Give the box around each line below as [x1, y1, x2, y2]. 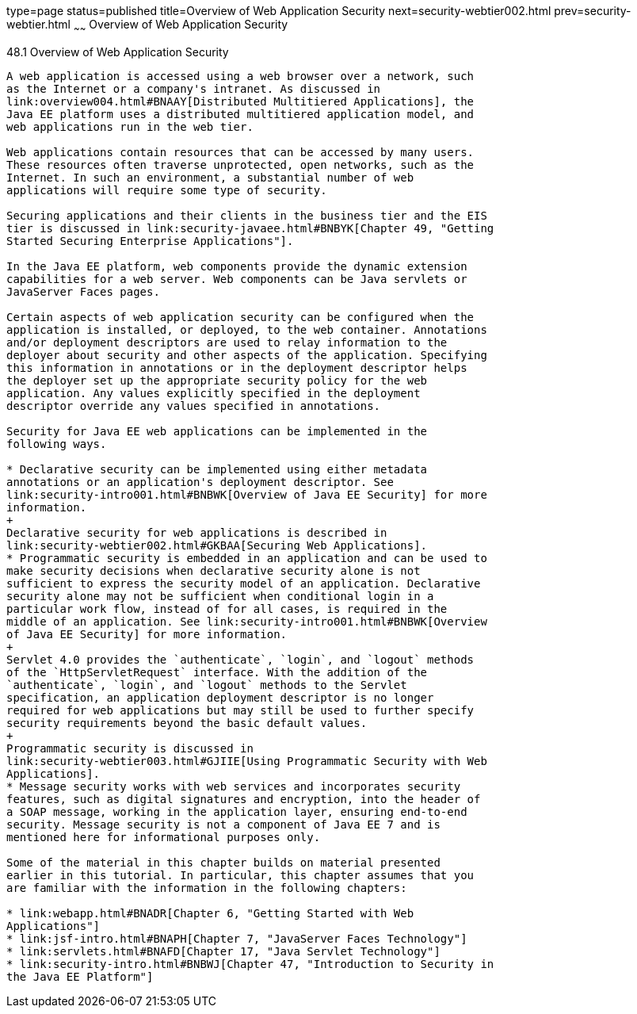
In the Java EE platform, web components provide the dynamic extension [6, 259, 467, 273]
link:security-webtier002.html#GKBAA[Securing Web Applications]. [6, 538, 428, 552]
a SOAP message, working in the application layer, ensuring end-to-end [6, 805, 467, 818]
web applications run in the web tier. [6, 120, 254, 133]
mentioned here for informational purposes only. [6, 830, 321, 844]
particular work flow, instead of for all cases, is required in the [6, 602, 448, 615]
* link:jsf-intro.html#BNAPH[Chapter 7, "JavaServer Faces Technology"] [6, 932, 467, 945]
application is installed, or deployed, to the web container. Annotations [6, 323, 487, 336]
